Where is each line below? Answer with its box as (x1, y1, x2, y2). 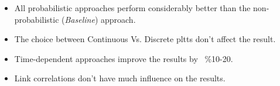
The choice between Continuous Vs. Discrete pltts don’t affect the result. (14, 33, 276, 45)
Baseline (64, 13, 95, 25)
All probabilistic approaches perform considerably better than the (14, 2, 251, 13)
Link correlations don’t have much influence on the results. (14, 72, 226, 84)
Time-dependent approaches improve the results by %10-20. (14, 52, 233, 64)
